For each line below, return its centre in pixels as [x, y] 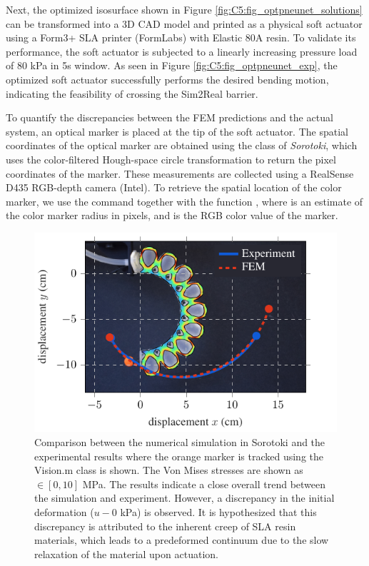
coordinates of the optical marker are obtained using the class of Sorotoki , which [182, 145]
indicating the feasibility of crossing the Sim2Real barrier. [132, 93]
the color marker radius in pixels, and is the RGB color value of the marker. [172, 215]
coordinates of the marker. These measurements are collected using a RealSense [180, 173]
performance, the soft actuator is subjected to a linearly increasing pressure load [182, 51]
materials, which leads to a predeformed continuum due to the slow [182, 540]
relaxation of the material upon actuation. [126, 554]
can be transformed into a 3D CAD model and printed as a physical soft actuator [184, 23]
